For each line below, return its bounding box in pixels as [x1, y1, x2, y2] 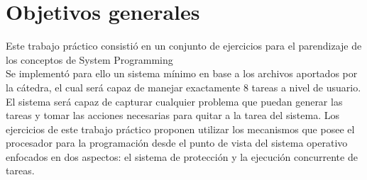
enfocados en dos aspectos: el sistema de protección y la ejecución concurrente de [6, 149, 358, 164]
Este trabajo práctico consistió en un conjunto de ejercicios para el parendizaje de [6, 38, 362, 53]
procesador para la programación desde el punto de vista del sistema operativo [6, 135, 348, 150]
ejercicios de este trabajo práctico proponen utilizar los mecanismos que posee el [6, 121, 355, 136]
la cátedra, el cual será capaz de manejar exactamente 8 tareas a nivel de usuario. [6, 79, 361, 94]
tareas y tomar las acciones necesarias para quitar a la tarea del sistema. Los [6, 108, 339, 123]
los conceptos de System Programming [6, 52, 173, 67]
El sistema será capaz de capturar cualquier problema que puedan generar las [6, 94, 343, 108]
